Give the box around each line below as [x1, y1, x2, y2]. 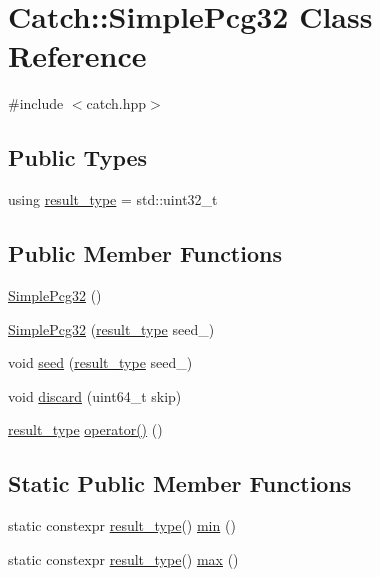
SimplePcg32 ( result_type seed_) [8, 318, 215, 339]
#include [8, 93, 64, 114]
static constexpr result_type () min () [8, 515, 236, 536]
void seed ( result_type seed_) [8, 352, 193, 373]
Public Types [8, 142, 148, 173]
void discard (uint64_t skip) [8, 385, 182, 406]
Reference [8, 35, 147, 76]
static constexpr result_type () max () [8, 548, 239, 569]
